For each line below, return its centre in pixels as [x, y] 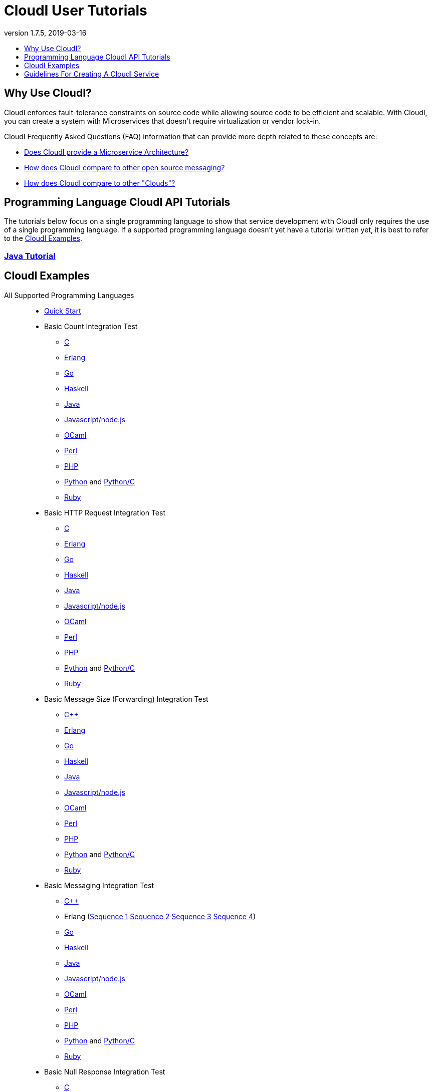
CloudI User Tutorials [76, 11]
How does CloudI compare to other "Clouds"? [100, 183]
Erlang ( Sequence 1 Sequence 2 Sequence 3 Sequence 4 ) [160, 916]
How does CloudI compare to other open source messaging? [125, 167]
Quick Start [63, 311]
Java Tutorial [30, 256]
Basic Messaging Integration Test [99, 885]
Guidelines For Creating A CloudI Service [92, 74]
